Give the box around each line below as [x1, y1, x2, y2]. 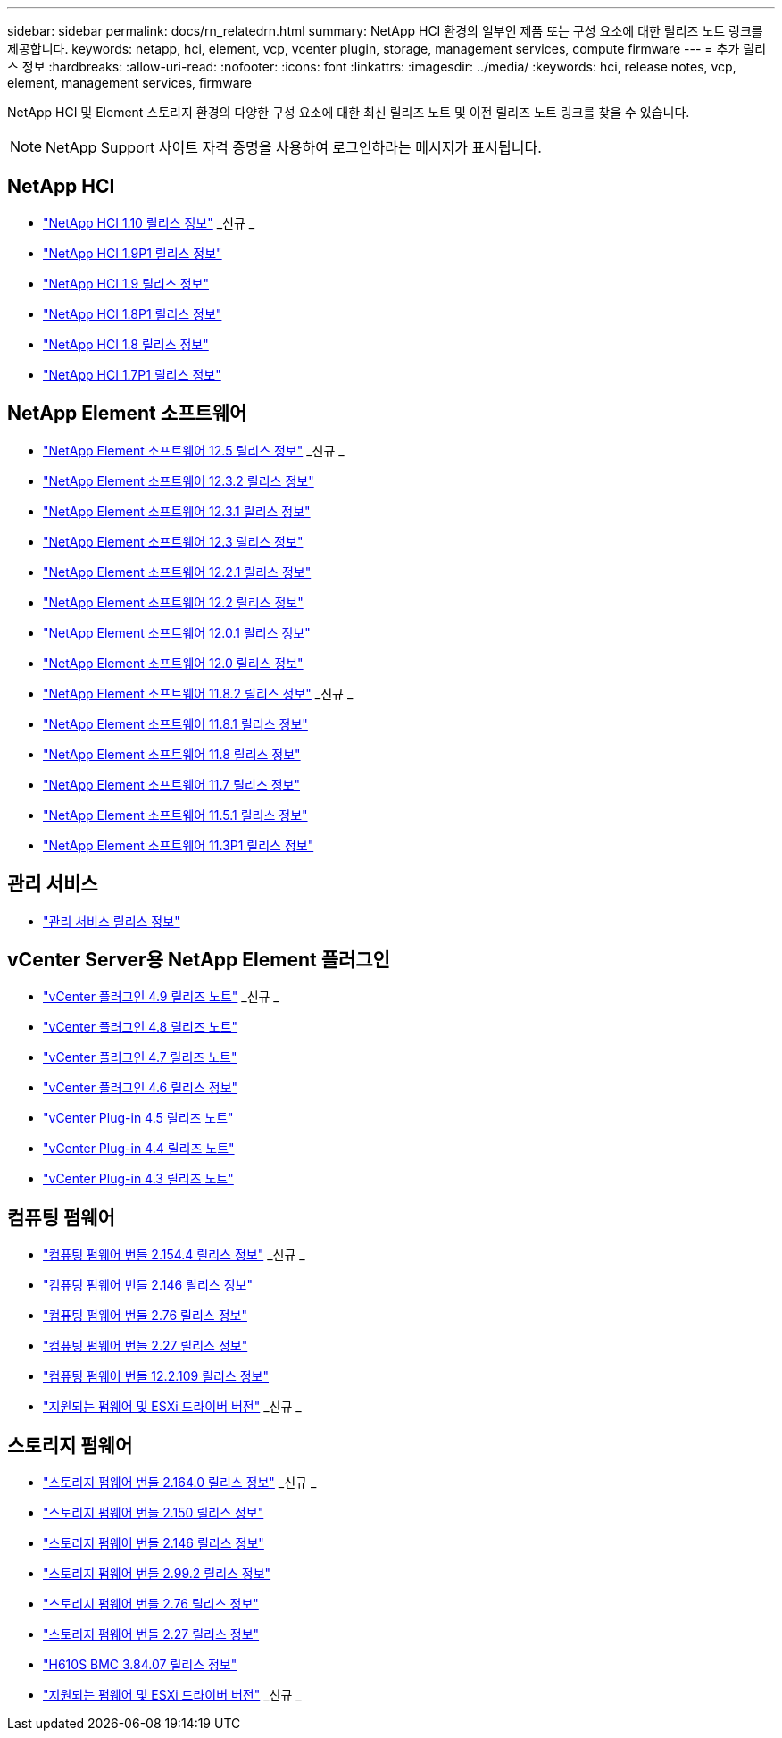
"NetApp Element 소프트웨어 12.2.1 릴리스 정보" [43, 564, 312, 580]
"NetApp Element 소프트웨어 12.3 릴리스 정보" [43, 533, 304, 549]
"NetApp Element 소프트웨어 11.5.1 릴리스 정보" [43, 806, 308, 823]
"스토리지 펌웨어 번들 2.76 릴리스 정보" [43, 1596, 259, 1612]
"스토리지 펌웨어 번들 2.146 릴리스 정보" [43, 1535, 264, 1551]
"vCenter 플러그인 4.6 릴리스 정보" [43, 1080, 238, 1096]
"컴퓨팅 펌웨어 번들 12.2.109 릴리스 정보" [43, 1368, 270, 1384]
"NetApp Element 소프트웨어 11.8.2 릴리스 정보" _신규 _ [43, 685, 354, 701]
